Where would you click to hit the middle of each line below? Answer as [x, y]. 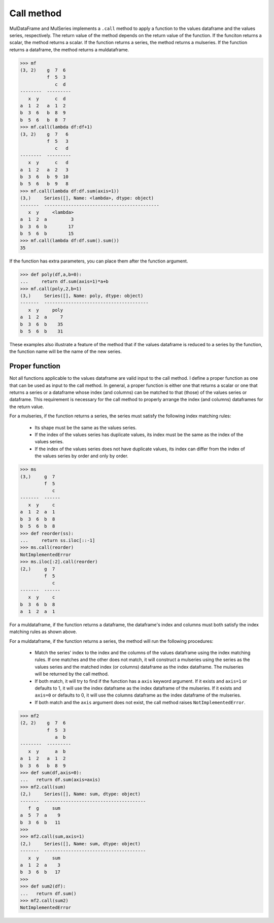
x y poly [46, 310]
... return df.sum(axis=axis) [60, 780]
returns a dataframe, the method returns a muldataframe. [69, 50]
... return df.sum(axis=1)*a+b [64, 282]
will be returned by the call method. [72, 674]
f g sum [44, 808]
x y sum [44, 858]
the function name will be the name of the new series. [65, 352]
